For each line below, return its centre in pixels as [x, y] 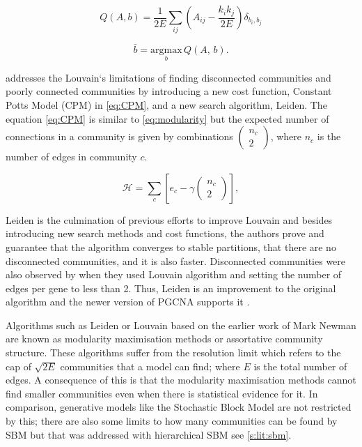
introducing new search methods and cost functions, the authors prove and [165, 233]
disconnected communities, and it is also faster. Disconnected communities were [176, 260]
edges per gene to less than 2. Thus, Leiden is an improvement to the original [171, 288]
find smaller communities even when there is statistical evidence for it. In [162, 393]
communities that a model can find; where [150, 366]
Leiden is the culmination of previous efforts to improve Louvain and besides [169, 219]
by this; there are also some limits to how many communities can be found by [172, 421]
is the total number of [300, 366]
